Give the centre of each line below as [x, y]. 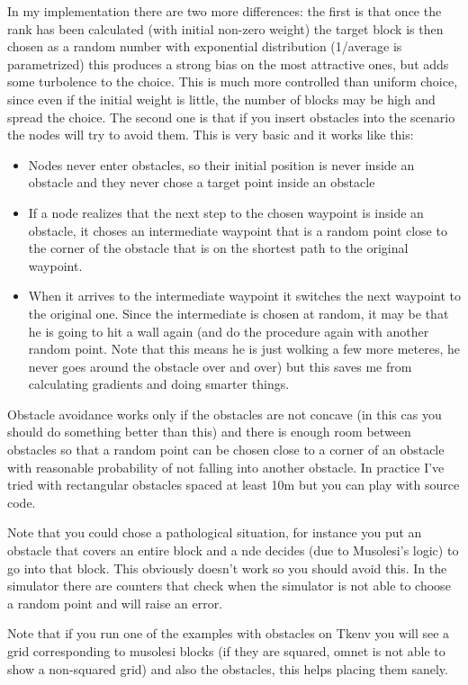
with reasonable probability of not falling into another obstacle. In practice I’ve [226, 467]
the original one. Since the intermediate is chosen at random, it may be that [238, 313]
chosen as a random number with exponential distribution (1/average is [205, 46]
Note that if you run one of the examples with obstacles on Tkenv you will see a [229, 633]
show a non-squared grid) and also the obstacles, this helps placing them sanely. [228, 668]
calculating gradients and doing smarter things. [159, 384]
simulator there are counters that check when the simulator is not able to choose [229, 586]
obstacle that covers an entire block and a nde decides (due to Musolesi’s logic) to [233, 550]
